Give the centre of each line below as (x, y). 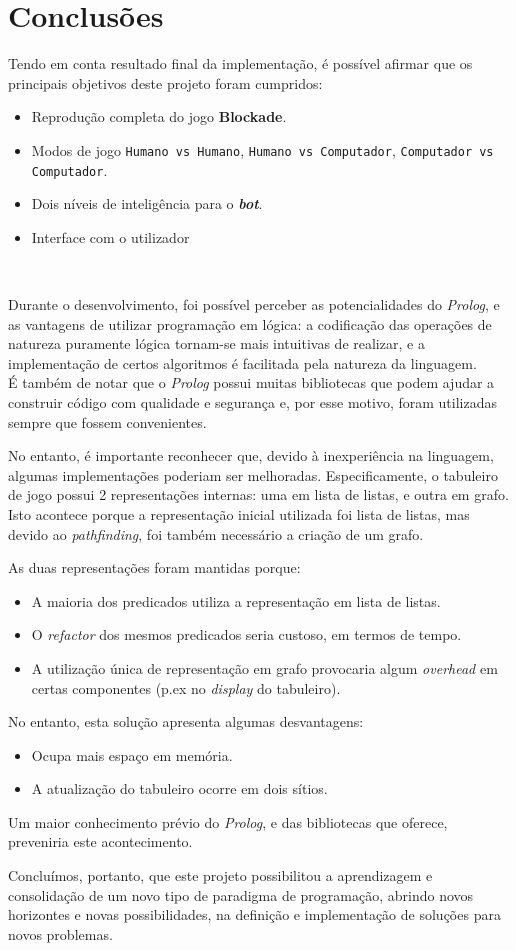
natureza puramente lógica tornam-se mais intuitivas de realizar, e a (216, 343)
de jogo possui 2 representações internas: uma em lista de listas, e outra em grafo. (258, 494)
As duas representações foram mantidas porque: (154, 567)
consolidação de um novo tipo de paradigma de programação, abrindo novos (241, 894)
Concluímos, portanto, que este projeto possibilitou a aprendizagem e (220, 875)
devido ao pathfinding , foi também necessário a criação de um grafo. (216, 533)
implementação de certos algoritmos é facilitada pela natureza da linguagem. (242, 362)
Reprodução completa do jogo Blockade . (159, 116)
